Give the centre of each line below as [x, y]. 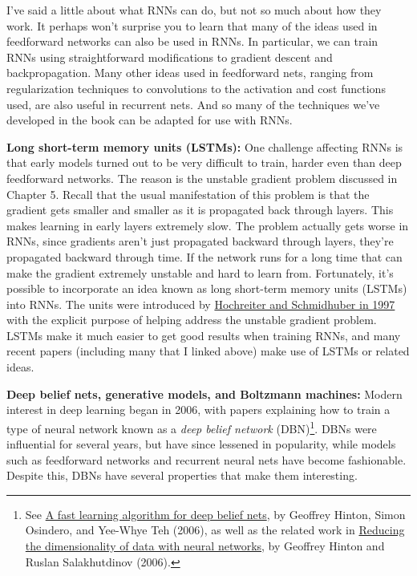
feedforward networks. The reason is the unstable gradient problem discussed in [202, 178]
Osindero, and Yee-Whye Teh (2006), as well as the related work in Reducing [215, 530]
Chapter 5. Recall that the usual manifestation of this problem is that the [188, 194]
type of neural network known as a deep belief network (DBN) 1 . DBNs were [192, 427]
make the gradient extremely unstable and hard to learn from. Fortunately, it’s [200, 272]
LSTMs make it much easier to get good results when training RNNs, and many [204, 335]
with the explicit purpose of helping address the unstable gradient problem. [192, 320]
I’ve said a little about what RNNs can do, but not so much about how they [194, 10]
